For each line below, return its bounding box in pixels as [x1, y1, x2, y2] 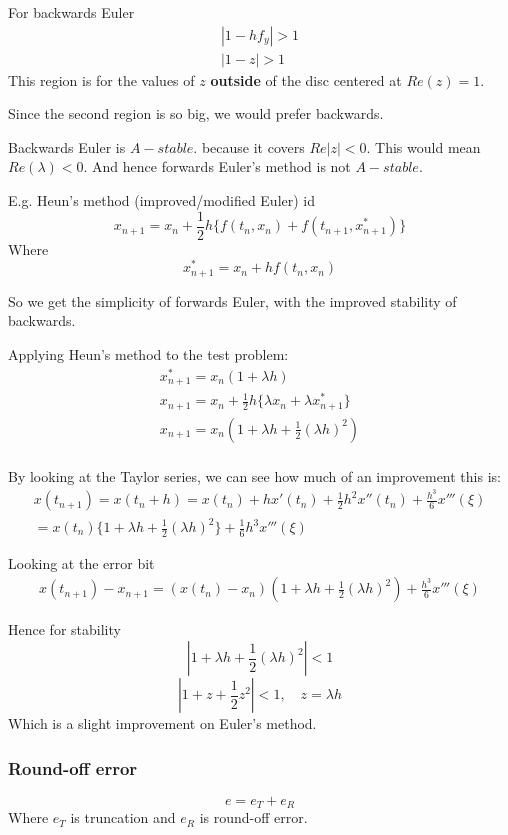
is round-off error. [199, 807, 308, 828]
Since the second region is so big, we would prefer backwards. [8, 103, 384, 124]
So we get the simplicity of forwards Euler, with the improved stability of [8, 290, 457, 311]
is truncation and [70, 807, 176, 828]
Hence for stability [8, 619, 121, 640]
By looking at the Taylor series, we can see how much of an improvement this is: [8, 465, 501, 486]
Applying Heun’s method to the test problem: [8, 344, 289, 364]
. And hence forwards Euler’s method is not [83, 156, 351, 177]
